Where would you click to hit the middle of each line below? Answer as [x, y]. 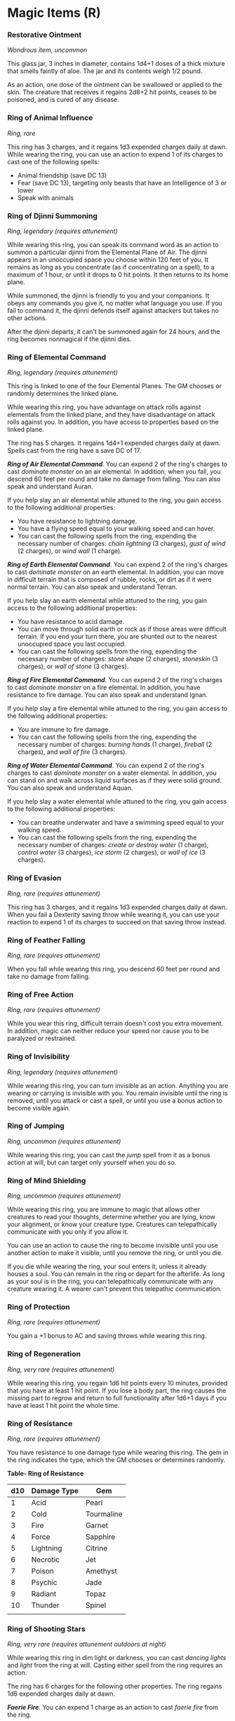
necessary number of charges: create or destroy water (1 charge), [113, 845]
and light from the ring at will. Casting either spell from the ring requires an [115, 1666]
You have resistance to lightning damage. [77, 521]
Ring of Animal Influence [50, 118]
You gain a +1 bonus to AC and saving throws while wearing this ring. [107, 1336]
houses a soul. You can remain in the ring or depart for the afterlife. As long [116, 1274]
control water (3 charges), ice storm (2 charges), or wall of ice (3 [111, 852]
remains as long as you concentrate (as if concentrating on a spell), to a [111, 267]
